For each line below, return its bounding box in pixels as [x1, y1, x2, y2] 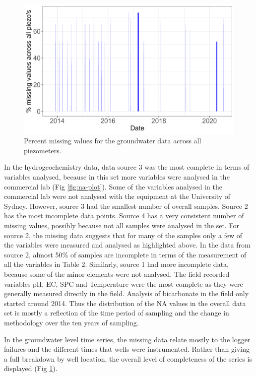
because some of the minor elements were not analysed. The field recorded [4, 269, 230, 279]
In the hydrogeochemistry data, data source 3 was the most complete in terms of [4, 162, 250, 172]
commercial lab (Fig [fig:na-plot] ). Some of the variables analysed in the [4, 181, 222, 191]
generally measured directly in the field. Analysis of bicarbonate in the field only [4, 288, 249, 299]
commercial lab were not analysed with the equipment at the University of [4, 191, 231, 201]
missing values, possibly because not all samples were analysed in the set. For [4, 220, 239, 231]
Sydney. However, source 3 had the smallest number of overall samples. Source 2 [4, 200, 248, 211]
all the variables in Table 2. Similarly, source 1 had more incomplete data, [4, 259, 229, 269]
